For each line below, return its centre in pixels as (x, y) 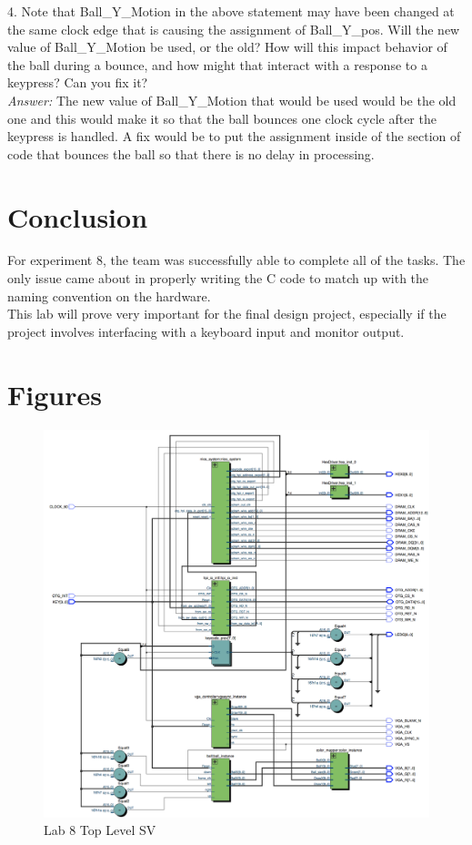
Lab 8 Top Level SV (100, 830)
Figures (55, 394)
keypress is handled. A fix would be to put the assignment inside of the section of (234, 136)
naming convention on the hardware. (109, 295)
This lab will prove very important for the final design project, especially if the (227, 314)
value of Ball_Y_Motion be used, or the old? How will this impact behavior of (227, 47)
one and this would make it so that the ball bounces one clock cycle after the (222, 118)
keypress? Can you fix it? (78, 82)
